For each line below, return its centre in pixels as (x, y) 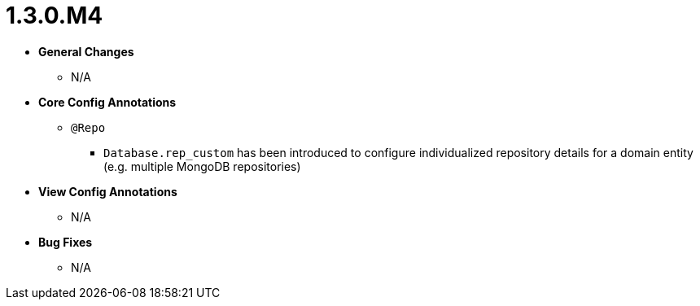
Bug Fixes (66, 242)
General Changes (86, 51)
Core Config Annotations (107, 102)
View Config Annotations (108, 191)
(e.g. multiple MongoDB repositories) (202, 166)
